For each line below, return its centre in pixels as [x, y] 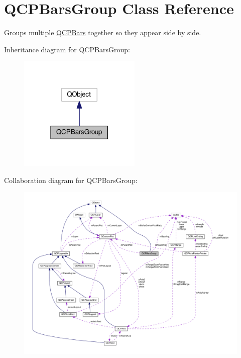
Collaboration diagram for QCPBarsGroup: [71, 180]
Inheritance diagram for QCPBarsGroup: [67, 49]
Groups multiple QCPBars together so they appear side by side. [103, 32]
